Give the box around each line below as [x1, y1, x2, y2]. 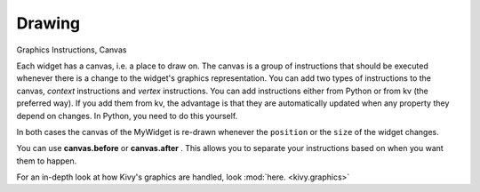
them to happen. [16, 156, 77, 166]
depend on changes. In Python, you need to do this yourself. [16, 110, 238, 121]
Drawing [16, 13, 81, 33]
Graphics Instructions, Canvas [16, 44, 127, 55]
